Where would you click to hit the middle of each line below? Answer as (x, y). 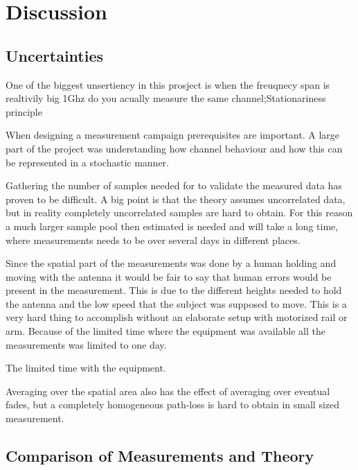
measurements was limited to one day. (86, 344)
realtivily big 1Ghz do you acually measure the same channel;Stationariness (166, 98)
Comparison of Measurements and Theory (160, 456)
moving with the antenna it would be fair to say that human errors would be (169, 276)
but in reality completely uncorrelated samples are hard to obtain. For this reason (179, 212)
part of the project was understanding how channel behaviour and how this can (174, 148)
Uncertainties (55, 55)
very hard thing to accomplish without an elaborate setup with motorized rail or (177, 317)
